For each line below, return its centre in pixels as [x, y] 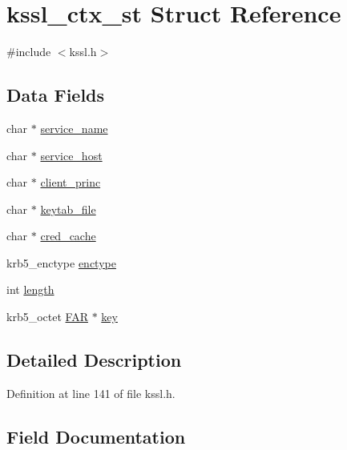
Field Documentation [96, 436]
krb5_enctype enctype [61, 262]
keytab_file [68, 209]
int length [30, 289]
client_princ [71, 182]
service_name [74, 128]
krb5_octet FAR [47, 317]
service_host [71, 155]
